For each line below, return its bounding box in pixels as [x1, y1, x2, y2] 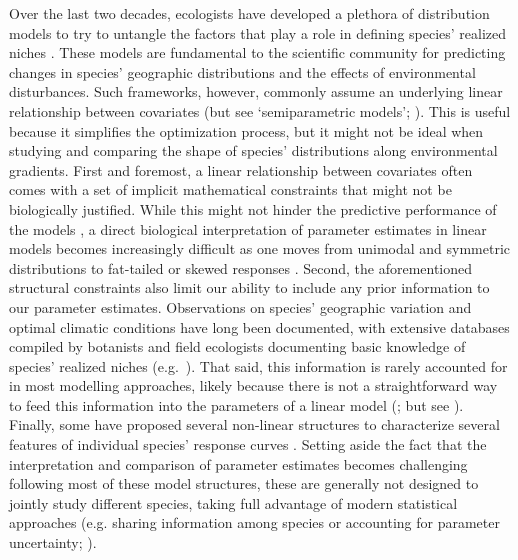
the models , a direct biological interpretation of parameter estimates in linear [9, 218, 487, 239]
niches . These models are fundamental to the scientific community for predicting [9, 42, 506, 63]
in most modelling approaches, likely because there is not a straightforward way [9, 375, 498, 396]
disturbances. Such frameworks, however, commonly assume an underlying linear [9, 81, 503, 102]
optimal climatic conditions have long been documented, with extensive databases [9, 316, 510, 337]
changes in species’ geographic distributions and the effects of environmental [9, 61, 476, 82]
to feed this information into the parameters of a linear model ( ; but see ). [9, 394, 464, 415]
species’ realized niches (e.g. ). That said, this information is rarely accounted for [9, 355, 508, 376]
